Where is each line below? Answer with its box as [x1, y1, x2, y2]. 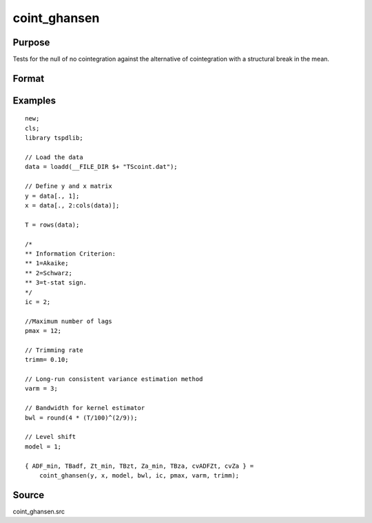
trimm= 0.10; [25, 356, 69, 364]
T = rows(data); [25, 221, 80, 229]
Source [12, 489, 45, 501]
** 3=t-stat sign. [25, 279, 87, 287]
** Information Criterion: [25, 249, 116, 258]
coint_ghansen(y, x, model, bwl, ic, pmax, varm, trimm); [39, 471, 240, 479]
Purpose [12, 37, 50, 48]
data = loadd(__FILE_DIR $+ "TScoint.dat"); [25, 163, 178, 171]
